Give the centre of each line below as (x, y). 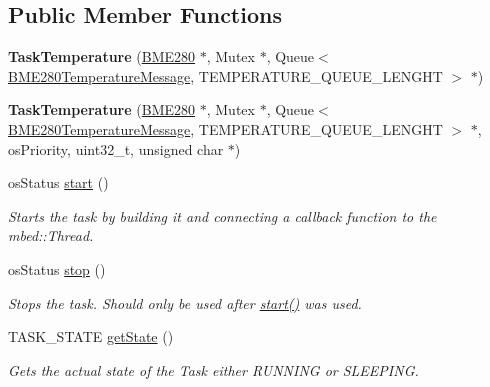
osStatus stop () (57, 268)
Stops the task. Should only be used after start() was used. (185, 302)
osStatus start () (58, 182)
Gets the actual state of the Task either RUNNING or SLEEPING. (213, 369)
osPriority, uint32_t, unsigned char (116, 148)
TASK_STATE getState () (91, 336)
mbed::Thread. (51, 235)
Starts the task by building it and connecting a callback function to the (222, 215)
